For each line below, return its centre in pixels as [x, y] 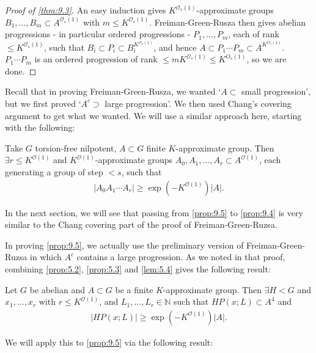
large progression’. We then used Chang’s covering [198, 103]
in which [46, 257]
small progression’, [276, 91]
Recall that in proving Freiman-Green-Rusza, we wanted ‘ [113, 91]
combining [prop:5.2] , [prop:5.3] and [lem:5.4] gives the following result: [138, 268]
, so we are [266, 59]
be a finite [134, 289]
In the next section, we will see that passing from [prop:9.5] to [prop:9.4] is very [154, 212]
